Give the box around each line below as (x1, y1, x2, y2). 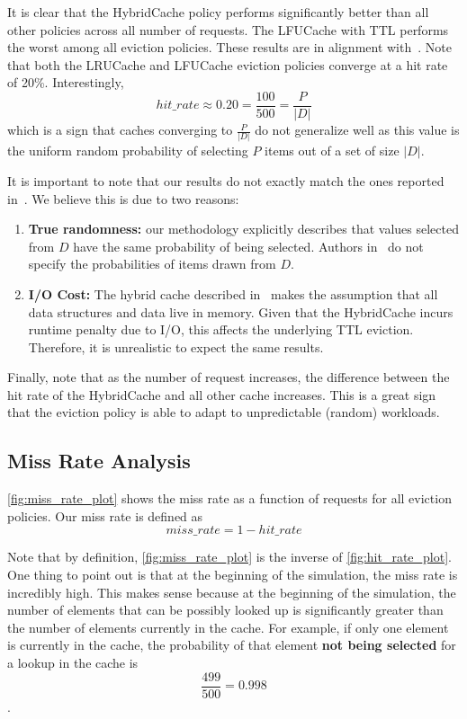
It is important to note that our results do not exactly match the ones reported (7, 171, 445, 190)
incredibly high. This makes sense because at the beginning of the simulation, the (7, 582, 456, 601)
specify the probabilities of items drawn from (28, 254, 276, 273)
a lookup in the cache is (7, 653, 139, 672)
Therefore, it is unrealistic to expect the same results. (28, 337, 324, 356)
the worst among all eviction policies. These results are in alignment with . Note (7, 38, 452, 57)
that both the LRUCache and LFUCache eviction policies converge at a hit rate (7, 55, 448, 74)
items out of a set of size (265, 141, 400, 160)
